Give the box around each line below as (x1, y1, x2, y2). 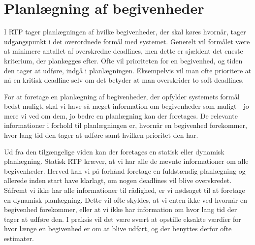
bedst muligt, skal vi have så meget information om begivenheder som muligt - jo (4, 101, 249, 111)
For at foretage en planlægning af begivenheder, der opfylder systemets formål (4, 91, 240, 101)
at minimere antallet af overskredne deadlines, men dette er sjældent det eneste (4, 46, 243, 56)
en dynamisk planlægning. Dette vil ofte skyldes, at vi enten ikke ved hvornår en (4, 194, 248, 205)
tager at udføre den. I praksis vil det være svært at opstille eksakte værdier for (4, 214, 241, 224)
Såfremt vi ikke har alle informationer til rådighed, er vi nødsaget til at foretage (4, 185, 245, 195)
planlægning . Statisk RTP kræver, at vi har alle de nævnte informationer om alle (4, 156, 249, 166)
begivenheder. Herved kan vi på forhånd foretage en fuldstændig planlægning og (4, 165, 246, 176)
